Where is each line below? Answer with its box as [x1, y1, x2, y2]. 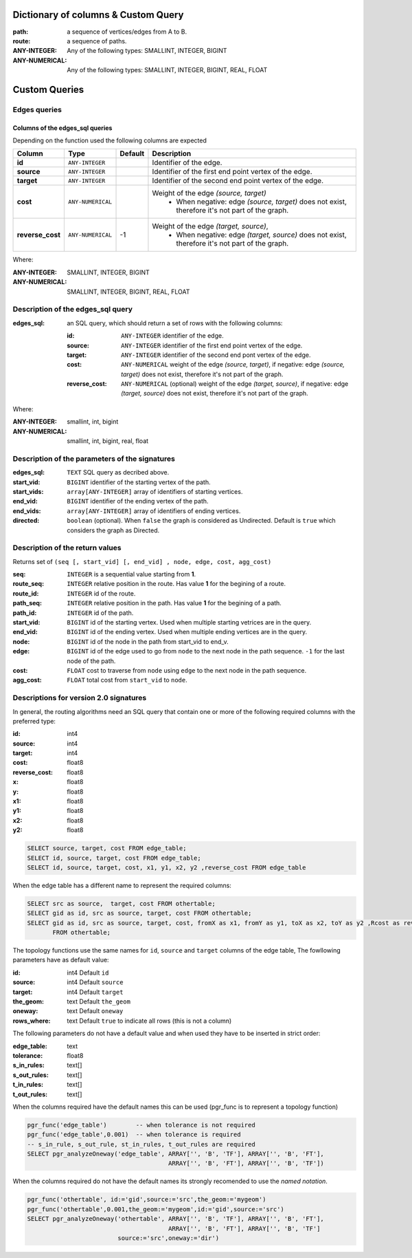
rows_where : [12, 1017, 51, 1025]
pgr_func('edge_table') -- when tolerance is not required [27, 1121, 255, 1129]
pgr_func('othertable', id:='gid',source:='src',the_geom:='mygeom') [27, 1195, 266, 1204]
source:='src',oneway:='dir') [117, 1235, 220, 1242]
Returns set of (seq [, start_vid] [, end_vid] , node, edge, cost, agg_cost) [12, 557, 272, 565]
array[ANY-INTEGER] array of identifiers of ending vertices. [67, 506, 241, 515]
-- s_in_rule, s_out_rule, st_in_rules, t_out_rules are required [27, 1140, 255, 1148]
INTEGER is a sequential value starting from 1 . [67, 570, 196, 578]
